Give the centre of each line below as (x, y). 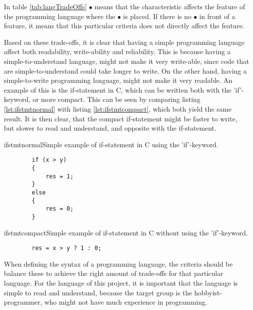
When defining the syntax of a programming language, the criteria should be (118, 263)
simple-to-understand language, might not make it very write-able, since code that (126, 61)
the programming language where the (60, 16)
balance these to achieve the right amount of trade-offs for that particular (114, 273)
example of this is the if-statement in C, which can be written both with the (118, 89)
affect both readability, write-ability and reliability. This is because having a (117, 51)
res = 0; (60, 209)
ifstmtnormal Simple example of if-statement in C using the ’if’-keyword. (111, 144)
